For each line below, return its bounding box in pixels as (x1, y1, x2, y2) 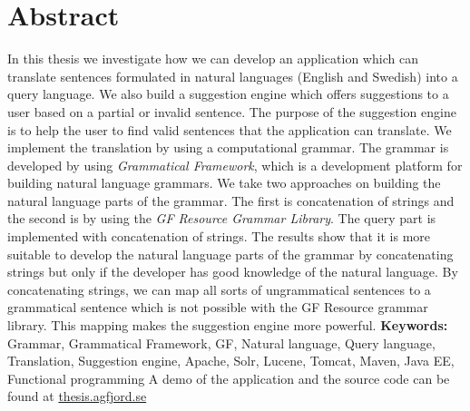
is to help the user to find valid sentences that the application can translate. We (7, 120, 452, 139)
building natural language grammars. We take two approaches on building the (7, 173, 441, 192)
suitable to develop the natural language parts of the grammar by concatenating (7, 244, 454, 263)
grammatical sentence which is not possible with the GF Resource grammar (7, 298, 428, 317)
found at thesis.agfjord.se (7, 387, 147, 406)
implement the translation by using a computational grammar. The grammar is (7, 138, 449, 157)
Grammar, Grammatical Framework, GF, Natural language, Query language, (7, 333, 436, 352)
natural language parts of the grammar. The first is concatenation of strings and (7, 191, 455, 210)
